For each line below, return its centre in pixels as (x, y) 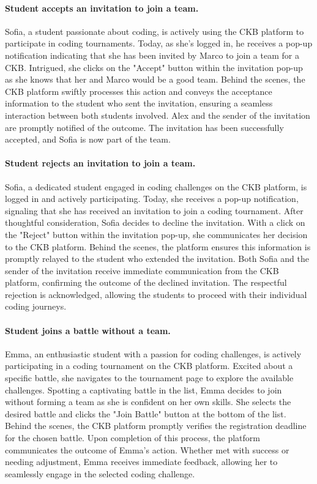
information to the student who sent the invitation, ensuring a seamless (139, 103)
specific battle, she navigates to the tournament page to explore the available (149, 378)
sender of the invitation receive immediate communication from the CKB (142, 270)
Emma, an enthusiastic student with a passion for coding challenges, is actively (153, 353)
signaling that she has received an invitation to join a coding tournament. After (154, 210)
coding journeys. (36, 306)
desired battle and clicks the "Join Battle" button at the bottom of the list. (146, 413)
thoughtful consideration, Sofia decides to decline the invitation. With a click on (155, 222)
